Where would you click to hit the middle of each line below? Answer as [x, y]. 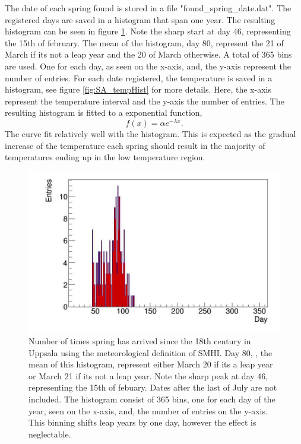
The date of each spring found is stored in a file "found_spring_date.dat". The [148, 8]
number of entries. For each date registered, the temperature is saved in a [139, 77]
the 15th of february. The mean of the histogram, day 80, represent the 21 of [144, 42]
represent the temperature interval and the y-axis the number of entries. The [145, 101]
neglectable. [50, 434]
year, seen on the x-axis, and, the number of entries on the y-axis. [148, 410]
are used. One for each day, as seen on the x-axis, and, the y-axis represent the [148, 66]
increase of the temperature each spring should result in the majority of [135, 145]
